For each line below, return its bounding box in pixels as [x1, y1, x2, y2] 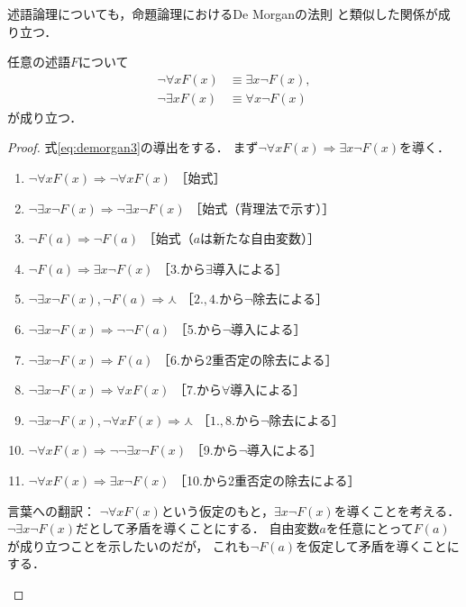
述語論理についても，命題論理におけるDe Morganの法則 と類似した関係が [7, 5, 438, 23]
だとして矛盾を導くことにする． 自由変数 [76, 519, 320, 538]
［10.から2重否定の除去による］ [174, 470, 361, 489]
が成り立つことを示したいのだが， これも [7, 536, 251, 555]
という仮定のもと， [160, 501, 275, 520]
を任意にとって [325, 519, 414, 538]
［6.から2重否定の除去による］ [158, 349, 338, 368]
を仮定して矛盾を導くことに [296, 536, 460, 555]
